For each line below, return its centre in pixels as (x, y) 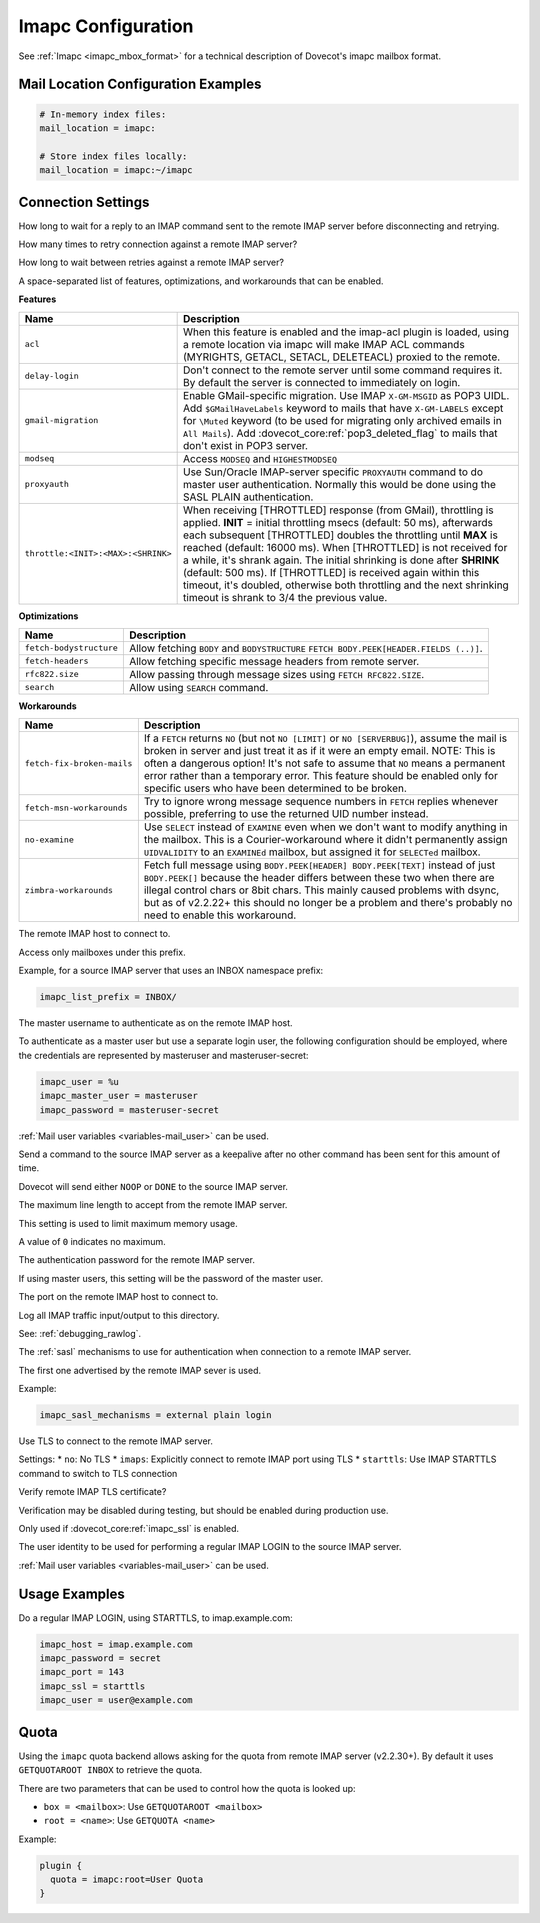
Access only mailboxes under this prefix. (102, 952)
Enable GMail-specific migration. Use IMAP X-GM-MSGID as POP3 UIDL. (346, 395)
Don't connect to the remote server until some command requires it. (343, 370)
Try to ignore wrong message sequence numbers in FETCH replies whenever (321, 802)
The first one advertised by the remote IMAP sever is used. (140, 1370)
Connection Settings (84, 201)
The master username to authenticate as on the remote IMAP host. (156, 1023)
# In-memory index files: (103, 114)
